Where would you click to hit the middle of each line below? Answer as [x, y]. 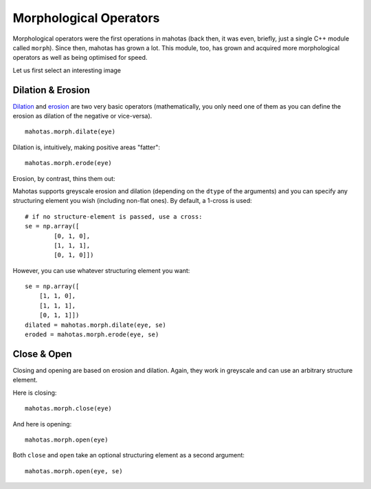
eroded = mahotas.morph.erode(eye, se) [92, 335]
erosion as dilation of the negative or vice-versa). [82, 116]
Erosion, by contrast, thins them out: [64, 178]
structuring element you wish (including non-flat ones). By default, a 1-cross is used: [132, 201]
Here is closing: [35, 393]
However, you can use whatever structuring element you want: [101, 270]
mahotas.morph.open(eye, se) [74, 471]
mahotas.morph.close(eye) [69, 409]
